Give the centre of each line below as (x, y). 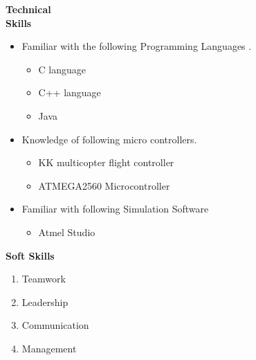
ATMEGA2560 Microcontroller (104, 185)
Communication (55, 325)
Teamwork (44, 279)
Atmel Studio (67, 232)
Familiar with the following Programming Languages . (137, 46)
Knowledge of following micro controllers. (109, 139)
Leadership (45, 301)
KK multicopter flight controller (106, 162)
